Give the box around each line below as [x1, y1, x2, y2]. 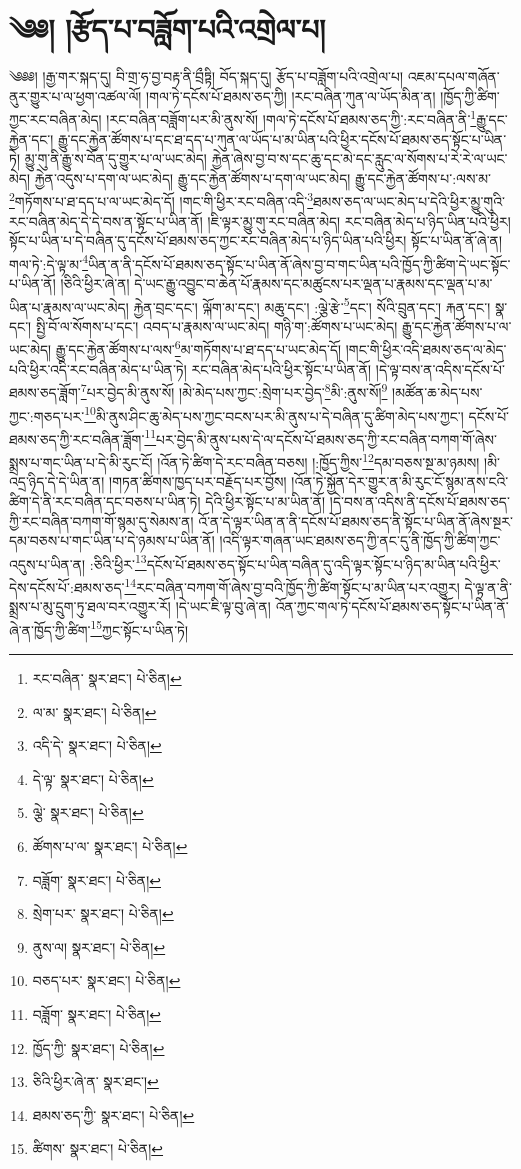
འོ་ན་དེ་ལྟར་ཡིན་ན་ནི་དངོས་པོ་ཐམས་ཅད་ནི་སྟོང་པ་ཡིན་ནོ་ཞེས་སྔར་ [198, 510, 513, 531]
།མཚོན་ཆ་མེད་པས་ [392, 381, 483, 402]
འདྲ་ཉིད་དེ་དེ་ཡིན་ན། [9, 471, 105, 492]
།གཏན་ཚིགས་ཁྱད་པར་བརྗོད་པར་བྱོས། [109, 471, 287, 492]
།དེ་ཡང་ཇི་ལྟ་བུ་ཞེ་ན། [175, 596, 271, 617]
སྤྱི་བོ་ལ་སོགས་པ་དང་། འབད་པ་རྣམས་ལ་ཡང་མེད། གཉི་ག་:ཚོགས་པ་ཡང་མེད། [35, 315, 398, 336]
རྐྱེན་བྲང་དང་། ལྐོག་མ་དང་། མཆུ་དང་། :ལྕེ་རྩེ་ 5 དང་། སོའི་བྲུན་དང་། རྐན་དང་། [133, 293, 491, 317]
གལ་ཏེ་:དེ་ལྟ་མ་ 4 [9, 250, 88, 274]
